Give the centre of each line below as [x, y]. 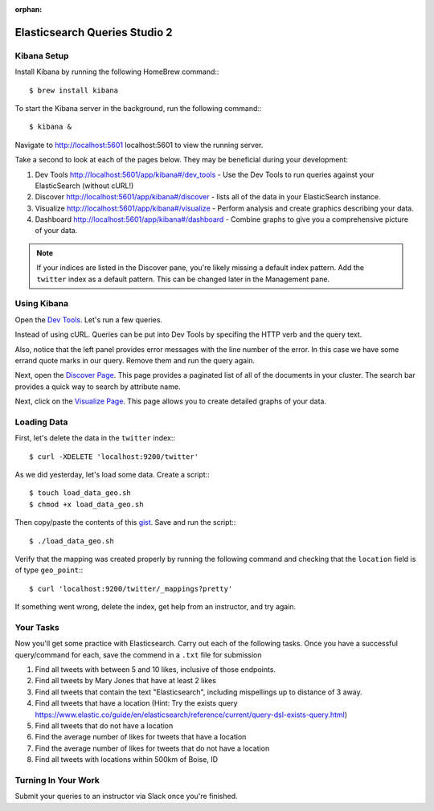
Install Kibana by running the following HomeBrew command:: [117, 72]
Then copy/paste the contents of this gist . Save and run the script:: [125, 522]
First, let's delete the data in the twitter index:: [95, 438]
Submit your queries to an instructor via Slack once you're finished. [126, 797]
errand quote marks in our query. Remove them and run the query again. [135, 360]
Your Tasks [37, 627]
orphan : [29, 9]
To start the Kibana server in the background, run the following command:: [138, 108]
